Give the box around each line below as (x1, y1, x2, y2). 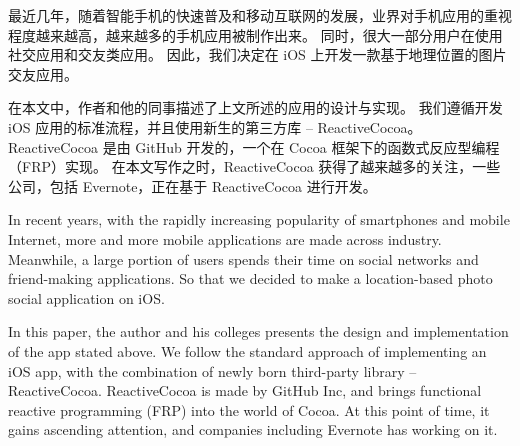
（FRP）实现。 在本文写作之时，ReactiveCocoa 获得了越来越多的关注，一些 (8, 156, 501, 177)
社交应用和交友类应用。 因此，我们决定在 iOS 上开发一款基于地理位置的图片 (8, 44, 507, 65)
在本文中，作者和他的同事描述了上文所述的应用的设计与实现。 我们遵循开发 (8, 97, 503, 118)
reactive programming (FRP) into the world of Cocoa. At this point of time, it (8, 399, 490, 420)
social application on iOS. (8, 287, 165, 308)
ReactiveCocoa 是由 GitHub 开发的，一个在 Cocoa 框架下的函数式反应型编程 (8, 136, 500, 157)
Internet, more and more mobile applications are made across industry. (8, 228, 442, 249)
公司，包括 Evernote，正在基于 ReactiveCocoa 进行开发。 (8, 175, 377, 196)
